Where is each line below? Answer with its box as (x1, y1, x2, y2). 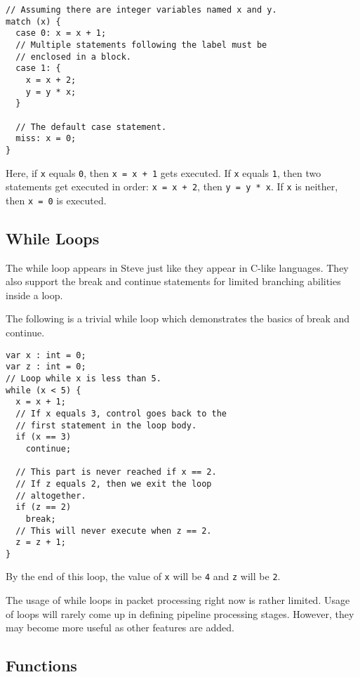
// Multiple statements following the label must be (15, 39, 267, 50)
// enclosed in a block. (15, 51, 131, 62)
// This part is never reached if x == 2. (15, 467, 217, 478)
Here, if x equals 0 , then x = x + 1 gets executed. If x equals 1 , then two (6, 165, 321, 180)
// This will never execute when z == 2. (15, 525, 212, 536)
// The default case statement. (15, 121, 167, 132)
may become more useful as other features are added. (6, 620, 234, 635)
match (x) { (6, 16, 61, 27)
